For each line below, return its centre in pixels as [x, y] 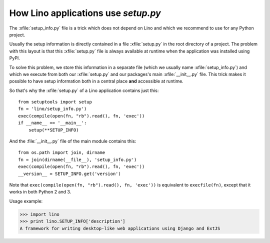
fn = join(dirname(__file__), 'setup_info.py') [77, 159]
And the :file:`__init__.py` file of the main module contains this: [73, 141]
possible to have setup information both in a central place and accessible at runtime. [96, 81]
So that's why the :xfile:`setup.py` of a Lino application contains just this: [84, 90]
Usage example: [26, 201]
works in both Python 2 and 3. [40, 192]
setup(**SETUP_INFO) [53, 130]
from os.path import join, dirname [62, 153]
